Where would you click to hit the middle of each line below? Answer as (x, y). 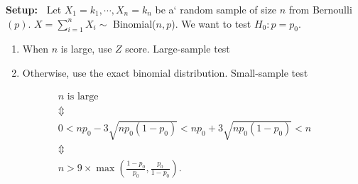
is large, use (86, 49)
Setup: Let (34, 9)
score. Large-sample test (178, 49)
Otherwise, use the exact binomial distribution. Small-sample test (165, 72)
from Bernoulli (320, 9)
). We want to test (211, 23)
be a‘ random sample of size (216, 9)
